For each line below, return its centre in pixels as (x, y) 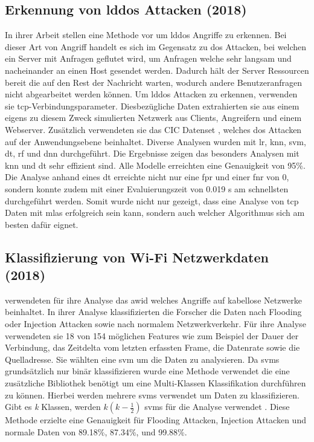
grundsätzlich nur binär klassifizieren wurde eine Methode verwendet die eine (147, 371)
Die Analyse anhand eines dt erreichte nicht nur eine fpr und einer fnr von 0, (147, 177)
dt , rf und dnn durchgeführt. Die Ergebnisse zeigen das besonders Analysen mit (152, 153)
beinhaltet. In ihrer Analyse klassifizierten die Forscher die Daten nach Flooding (153, 312)
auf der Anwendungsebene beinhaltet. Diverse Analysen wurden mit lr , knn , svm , (155, 141)
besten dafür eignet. (42, 224)
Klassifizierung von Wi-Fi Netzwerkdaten (137, 257)
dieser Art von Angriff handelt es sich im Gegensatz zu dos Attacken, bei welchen (156, 46)
